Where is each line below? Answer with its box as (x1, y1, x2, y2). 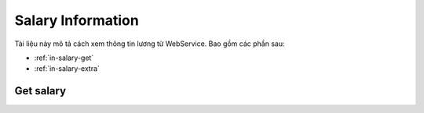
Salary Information (14, 12, 139, 29)
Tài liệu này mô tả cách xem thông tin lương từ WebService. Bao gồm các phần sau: (14, 39, 285, 48)
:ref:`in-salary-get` (34, 53, 94, 62)
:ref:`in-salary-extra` (34, 64, 100, 73)
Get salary (14, 84, 67, 97)
